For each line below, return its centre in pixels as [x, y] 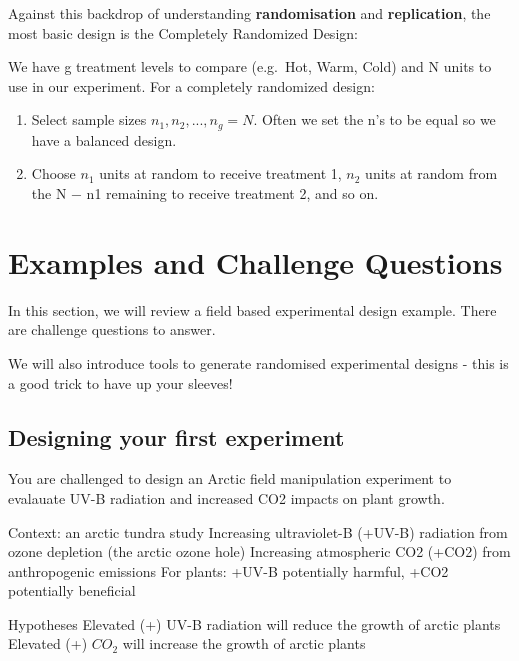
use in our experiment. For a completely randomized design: [191, 85]
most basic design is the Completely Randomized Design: [183, 32]
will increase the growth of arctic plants [244, 643]
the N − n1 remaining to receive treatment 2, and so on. [205, 193]
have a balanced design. [104, 139]
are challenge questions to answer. [112, 329]
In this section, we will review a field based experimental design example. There [252, 309]
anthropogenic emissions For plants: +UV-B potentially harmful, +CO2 [228, 570]
